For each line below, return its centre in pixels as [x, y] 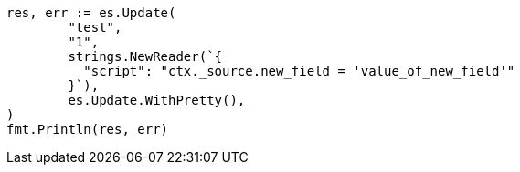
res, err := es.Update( [91, 13]
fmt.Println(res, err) [88, 129]
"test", [95, 27]
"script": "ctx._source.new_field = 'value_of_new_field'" [299, 71]
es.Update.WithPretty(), [157, 100]
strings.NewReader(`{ [145, 56]
